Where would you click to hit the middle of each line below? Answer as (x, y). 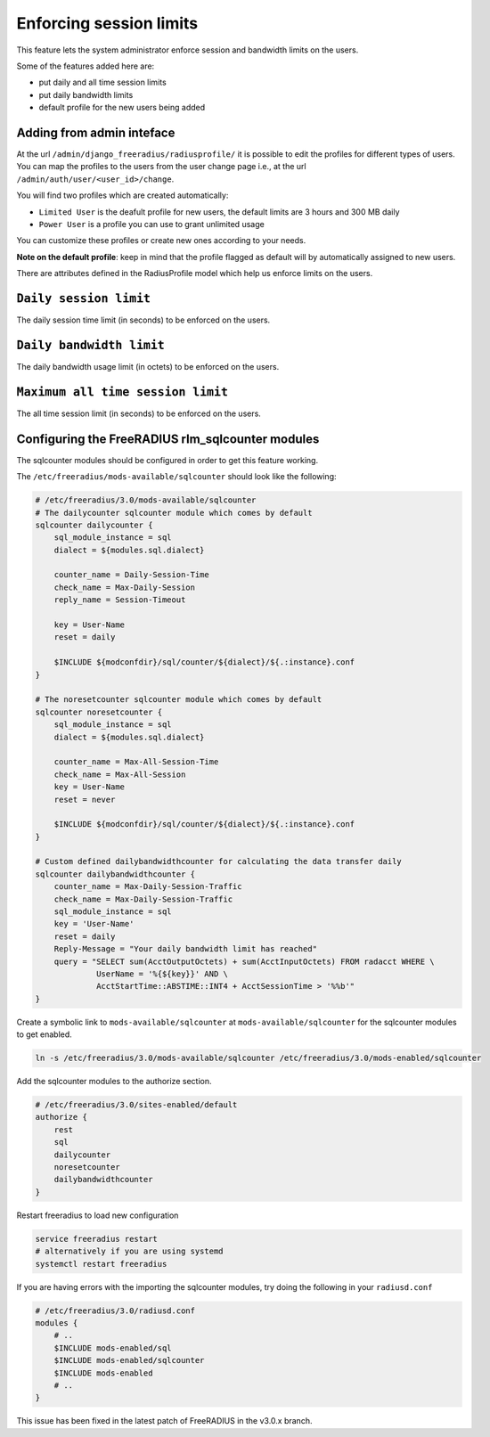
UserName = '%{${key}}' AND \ (163, 974)
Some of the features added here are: (86, 66)
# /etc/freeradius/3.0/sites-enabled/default (136, 1105)
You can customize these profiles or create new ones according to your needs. (161, 241)
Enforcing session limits (107, 23)
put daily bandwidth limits (86, 94)
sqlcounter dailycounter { (94, 525)
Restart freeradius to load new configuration (98, 1215)
